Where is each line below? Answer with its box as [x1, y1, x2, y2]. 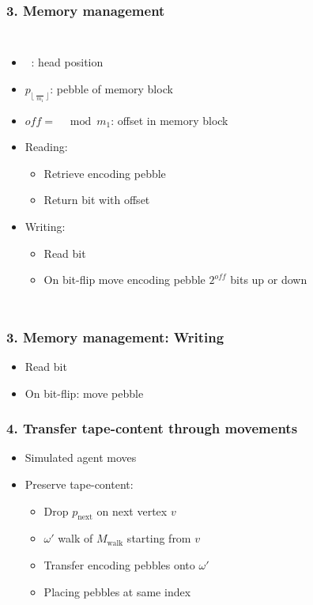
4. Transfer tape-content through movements [6, 418, 298, 438]
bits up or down [230, 271, 307, 288]
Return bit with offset [43, 191, 150, 208]
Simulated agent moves [25, 449, 137, 466]
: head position [31, 54, 104, 70]
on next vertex [96, 502, 168, 519]
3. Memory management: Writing [6, 327, 224, 346]
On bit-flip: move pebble [25, 384, 144, 401]
